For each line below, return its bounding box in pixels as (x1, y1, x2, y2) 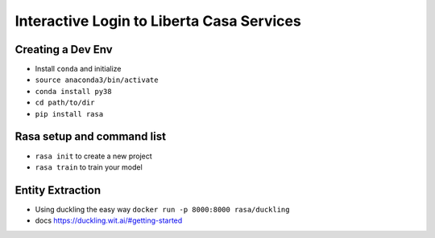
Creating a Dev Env (14, 43, 113, 56)
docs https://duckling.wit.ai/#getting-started (35, 215, 183, 225)
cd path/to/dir (35, 98, 96, 108)
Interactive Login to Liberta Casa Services (14, 12, 301, 30)
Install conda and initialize (35, 64, 122, 74)
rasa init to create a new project (35, 151, 152, 161)
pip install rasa (35, 109, 104, 118)
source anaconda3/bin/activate (35, 76, 159, 84)
